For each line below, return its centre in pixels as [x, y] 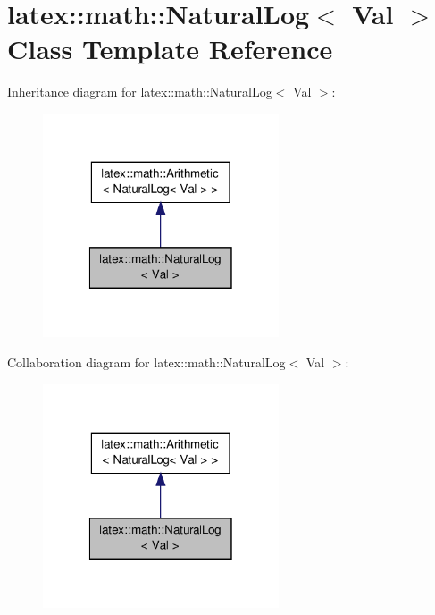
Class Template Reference [170, 49]
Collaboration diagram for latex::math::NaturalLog [146, 362]
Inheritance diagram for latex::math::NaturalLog [140, 92]
